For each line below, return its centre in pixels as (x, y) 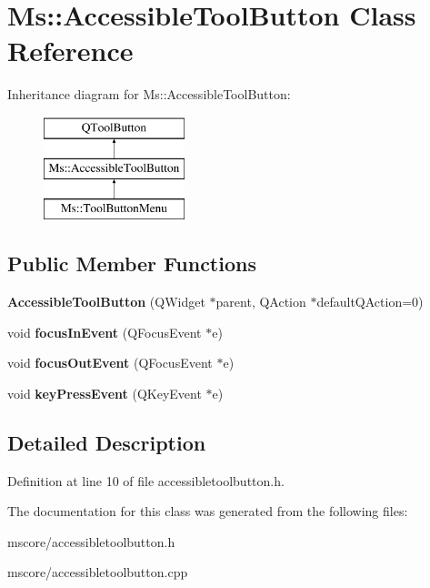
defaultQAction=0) (370, 302)
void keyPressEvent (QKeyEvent (105, 393)
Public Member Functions (132, 264)
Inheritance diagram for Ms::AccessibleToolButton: (149, 94)
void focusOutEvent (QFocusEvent (110, 363)
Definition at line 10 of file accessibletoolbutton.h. (146, 480)
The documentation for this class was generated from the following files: (208, 511)
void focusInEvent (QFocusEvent (105, 332)
